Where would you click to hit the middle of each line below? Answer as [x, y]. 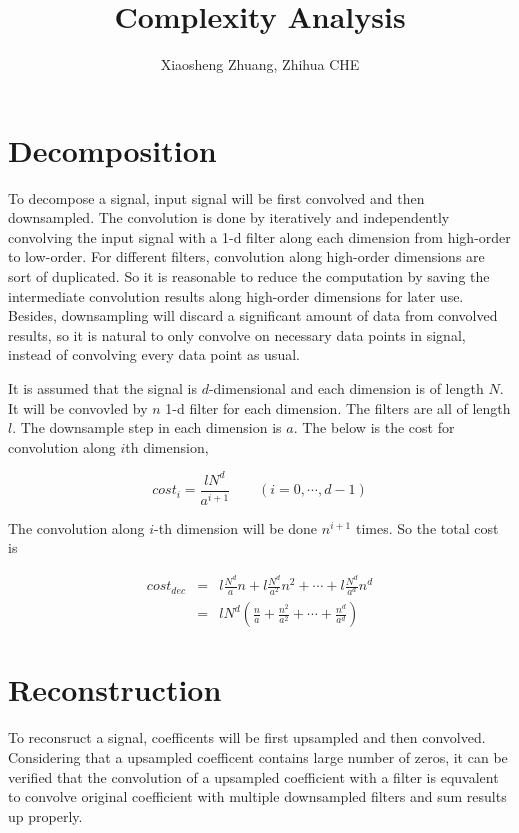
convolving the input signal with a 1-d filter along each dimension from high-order [259, 236]
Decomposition [112, 149]
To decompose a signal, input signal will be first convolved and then [216, 197]
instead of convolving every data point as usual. [154, 354]
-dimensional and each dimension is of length [346, 388]
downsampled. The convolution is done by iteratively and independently [229, 217]
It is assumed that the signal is [102, 388]
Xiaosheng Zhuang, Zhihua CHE [260, 64]
